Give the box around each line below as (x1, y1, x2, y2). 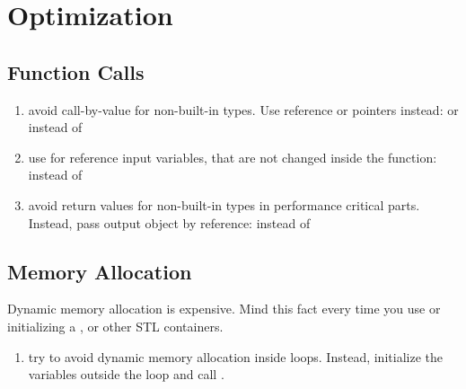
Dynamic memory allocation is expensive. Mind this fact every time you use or (7, 299, 441, 318)
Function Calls (7, 57, 145, 85)
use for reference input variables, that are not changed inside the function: (28, 147, 437, 166)
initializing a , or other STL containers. (7, 316, 224, 335)
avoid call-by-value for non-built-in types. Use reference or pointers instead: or (28, 100, 459, 119)
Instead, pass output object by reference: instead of (28, 213, 311, 232)
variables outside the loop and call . (28, 365, 224, 384)
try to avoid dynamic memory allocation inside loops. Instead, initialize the (28, 347, 443, 366)
